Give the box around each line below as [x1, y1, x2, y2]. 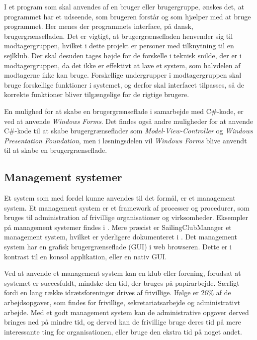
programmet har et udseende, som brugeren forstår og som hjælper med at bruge [4, 11, 251, 21]
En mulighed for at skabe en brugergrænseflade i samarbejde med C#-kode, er [4, 106, 244, 116]
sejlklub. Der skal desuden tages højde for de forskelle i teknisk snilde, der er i [4, 50, 242, 60]
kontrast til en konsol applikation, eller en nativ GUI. [4, 251, 167, 261]
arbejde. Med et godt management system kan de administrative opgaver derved [4, 307, 249, 317]
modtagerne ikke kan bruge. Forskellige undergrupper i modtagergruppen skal [4, 70, 242, 80]
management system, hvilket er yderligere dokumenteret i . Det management [4, 231, 238, 242]
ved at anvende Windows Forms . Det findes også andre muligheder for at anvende [4, 115, 253, 126]
